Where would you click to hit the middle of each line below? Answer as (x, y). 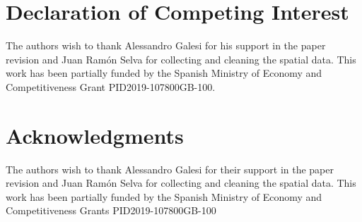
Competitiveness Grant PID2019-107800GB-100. (111, 86)
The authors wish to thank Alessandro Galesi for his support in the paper (166, 45)
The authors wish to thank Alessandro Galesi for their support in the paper (170, 169)
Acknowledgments (95, 135)
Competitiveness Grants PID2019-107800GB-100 (111, 210)
